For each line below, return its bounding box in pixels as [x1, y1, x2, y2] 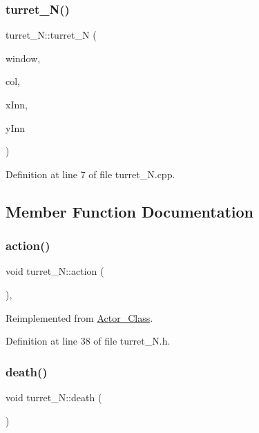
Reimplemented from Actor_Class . [6, 310, 153, 325]
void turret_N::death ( [6, 389, 102, 404]
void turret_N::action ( [6, 264, 104, 278]
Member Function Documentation [6, 200, 254, 222]
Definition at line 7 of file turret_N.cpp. [6, 166, 175, 181]
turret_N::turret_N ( [6, 28, 97, 42]
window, [6, 50, 41, 65]
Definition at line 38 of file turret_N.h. [6, 334, 171, 348]
